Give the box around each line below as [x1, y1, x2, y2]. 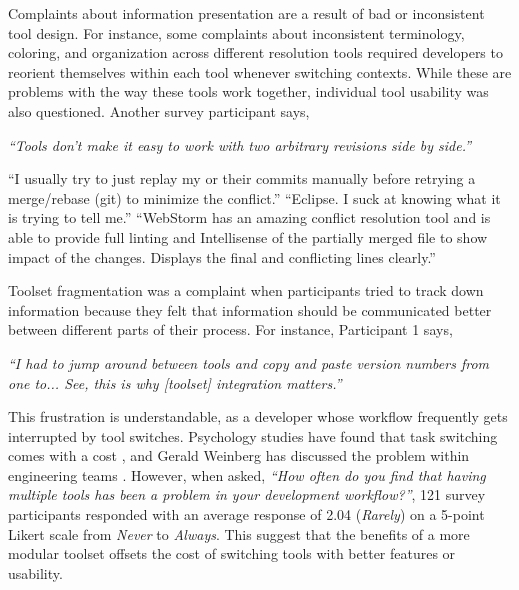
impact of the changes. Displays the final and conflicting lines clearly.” [8, 246, 436, 267]
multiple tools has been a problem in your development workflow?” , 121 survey [8, 484, 486, 505]
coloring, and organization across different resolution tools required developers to [8, 42, 503, 63]
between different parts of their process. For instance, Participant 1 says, [8, 319, 453, 340]
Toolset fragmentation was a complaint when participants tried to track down [8, 280, 484, 301]
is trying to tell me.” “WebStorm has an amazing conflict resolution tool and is [8, 207, 491, 228]
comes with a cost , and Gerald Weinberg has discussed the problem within [8, 445, 470, 466]
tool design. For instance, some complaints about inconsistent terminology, [8, 22, 465, 43]
